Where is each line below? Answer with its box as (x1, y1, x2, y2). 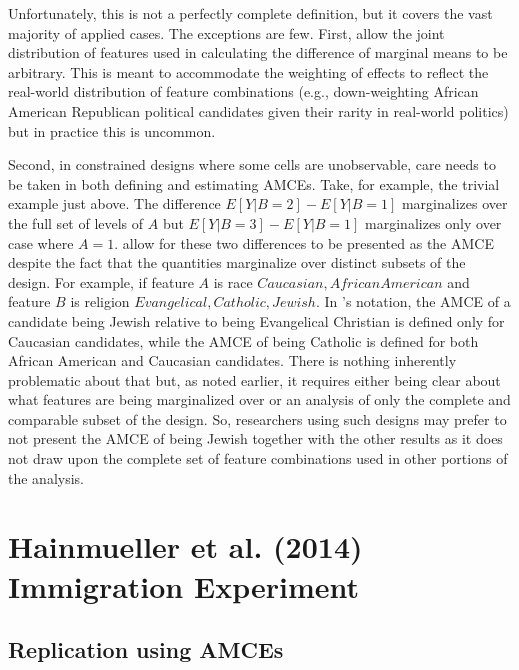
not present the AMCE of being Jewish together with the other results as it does (8, 428, 503, 449)
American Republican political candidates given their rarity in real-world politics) (8, 100, 509, 121)
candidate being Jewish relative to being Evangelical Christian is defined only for (8, 310, 505, 331)
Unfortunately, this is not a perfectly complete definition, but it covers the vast (8, 3, 493, 23)
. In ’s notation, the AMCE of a (315, 291, 511, 312)
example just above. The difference (8, 193, 221, 214)
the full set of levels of (8, 212, 144, 233)
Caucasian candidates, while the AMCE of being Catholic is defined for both (8, 330, 479, 351)
